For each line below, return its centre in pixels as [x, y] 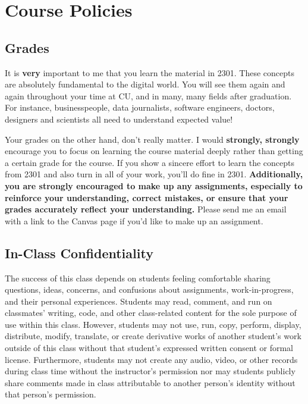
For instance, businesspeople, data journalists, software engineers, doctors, [140, 107]
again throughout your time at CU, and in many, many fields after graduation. [148, 95]
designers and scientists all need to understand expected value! [119, 119]
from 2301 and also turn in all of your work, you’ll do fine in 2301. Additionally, [154, 174]
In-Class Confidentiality [79, 253]
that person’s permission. [51, 394]
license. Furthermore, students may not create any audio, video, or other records [151, 359]
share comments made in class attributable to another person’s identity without [150, 382]
